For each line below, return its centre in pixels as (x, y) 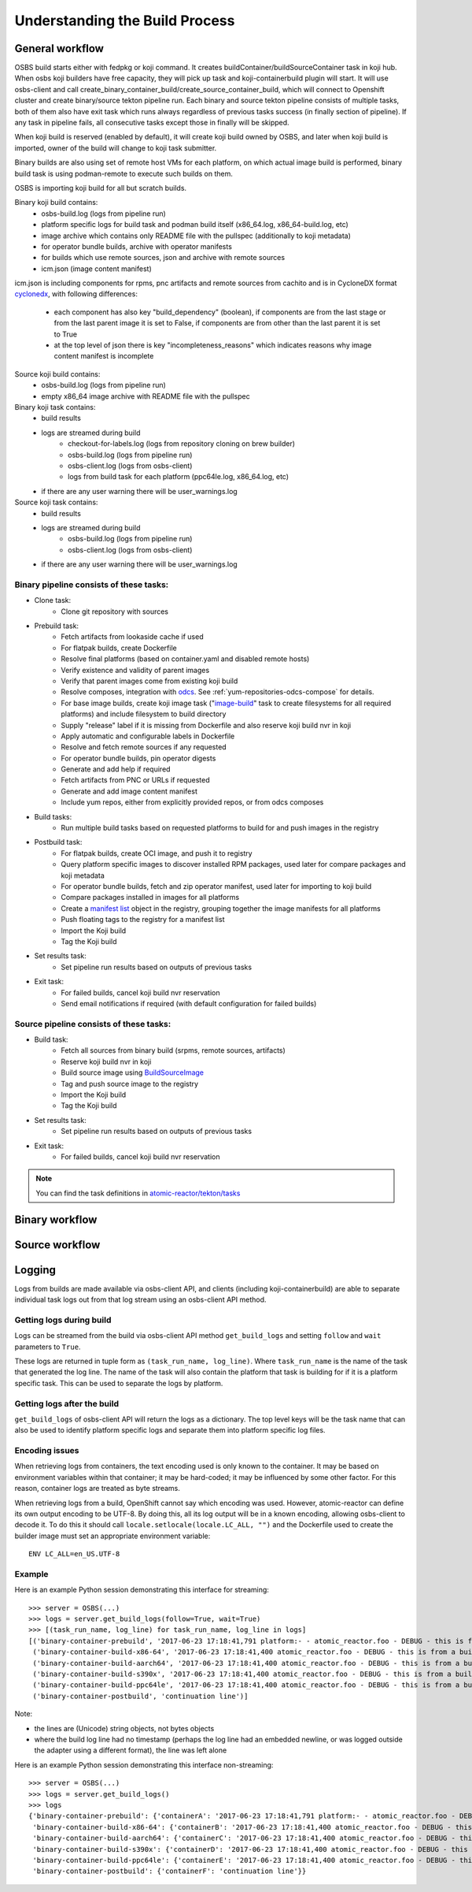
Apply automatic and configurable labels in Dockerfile (148, 736)
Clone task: (52, 600)
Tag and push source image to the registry (130, 1084)
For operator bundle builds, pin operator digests (138, 758)
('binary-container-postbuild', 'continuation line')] (140, 1696)
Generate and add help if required (116, 769)
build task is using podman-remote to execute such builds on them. (124, 173)
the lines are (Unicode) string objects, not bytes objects (124, 1728)
